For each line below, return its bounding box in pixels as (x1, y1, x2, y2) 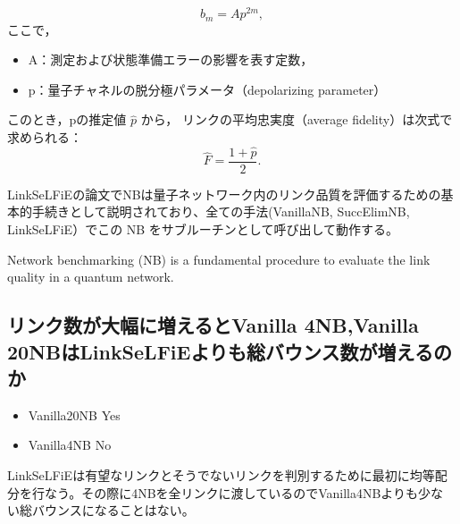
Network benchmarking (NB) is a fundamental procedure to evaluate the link (7, 249, 431, 268)
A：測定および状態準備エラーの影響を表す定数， (28, 50, 314, 69)
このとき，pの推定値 (7, 110, 127, 129)
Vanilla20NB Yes (28, 405, 121, 424)
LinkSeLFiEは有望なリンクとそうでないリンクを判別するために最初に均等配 (7, 465, 447, 484)
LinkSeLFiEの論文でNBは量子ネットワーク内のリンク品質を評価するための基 (7, 184, 454, 203)
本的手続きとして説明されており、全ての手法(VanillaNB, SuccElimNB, (7, 202, 410, 221)
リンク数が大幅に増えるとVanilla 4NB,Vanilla (7, 311, 419, 339)
